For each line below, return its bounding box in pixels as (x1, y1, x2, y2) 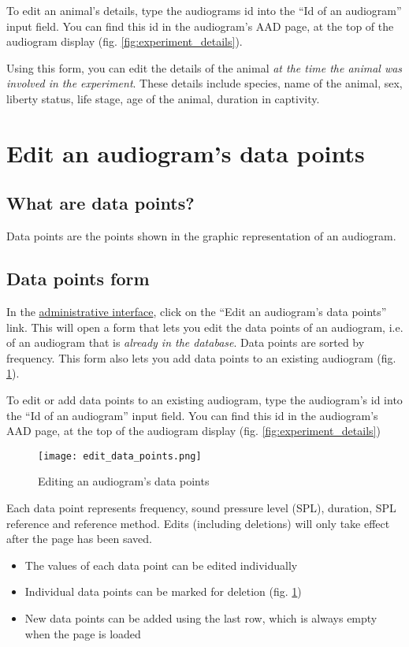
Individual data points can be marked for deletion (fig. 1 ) (24, 583, 302, 600)
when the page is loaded (24, 625, 141, 641)
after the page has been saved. (6, 530, 152, 547)
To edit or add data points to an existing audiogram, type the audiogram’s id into (6, 391, 403, 407)
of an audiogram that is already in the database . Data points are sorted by (6, 334, 365, 351)
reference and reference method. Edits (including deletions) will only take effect (6, 515, 390, 531)
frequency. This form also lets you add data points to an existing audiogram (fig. (6, 349, 396, 366)
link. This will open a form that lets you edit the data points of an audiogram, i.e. (6, 318, 403, 335)
